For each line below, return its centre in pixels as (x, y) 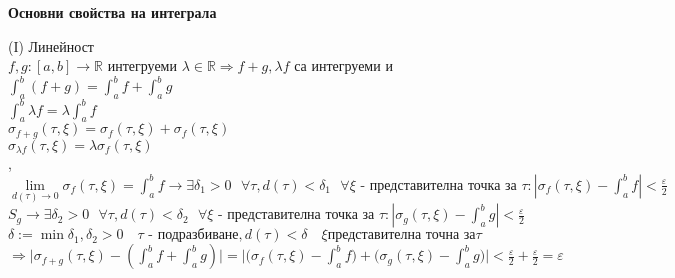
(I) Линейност (51, 45)
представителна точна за (401, 235)
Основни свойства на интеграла (112, 12)
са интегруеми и (343, 65)
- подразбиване (193, 235)
